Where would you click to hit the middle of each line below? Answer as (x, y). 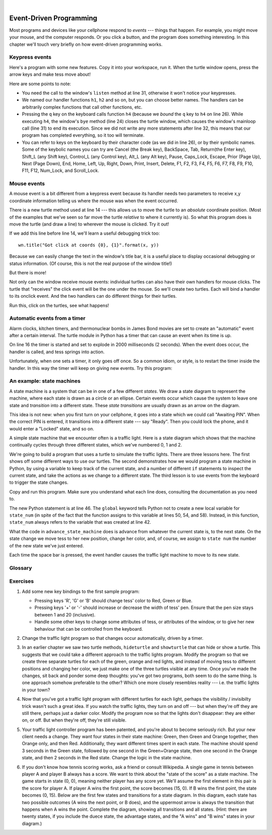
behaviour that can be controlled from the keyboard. (89, 629)
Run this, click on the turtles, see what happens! (59, 305)
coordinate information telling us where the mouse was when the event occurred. (94, 201)
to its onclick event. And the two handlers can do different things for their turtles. (93, 296)
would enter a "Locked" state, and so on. (52, 428)
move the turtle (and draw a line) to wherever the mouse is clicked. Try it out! (89, 224)
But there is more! (28, 272)
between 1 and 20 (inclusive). (65, 615)
